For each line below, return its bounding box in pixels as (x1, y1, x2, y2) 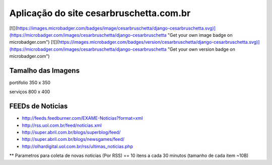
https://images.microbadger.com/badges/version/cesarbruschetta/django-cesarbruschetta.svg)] (58, 39, 260, 45)
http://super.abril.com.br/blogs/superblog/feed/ (22, 129, 121, 135)
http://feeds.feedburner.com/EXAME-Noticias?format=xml (22, 115, 143, 121)
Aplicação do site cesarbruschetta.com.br (9, 8, 191, 19)
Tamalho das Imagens (9, 66, 80, 75)
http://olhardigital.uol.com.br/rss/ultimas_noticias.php (22, 143, 133, 149)
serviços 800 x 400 (9, 89, 50, 95)
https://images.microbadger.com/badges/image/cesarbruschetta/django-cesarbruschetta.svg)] (17, 25, 216, 31)
